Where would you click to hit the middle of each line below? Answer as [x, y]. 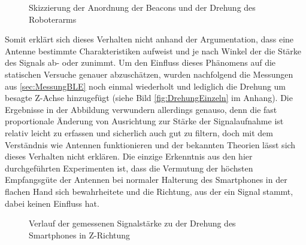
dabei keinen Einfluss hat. [52, 203]
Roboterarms [53, 19]
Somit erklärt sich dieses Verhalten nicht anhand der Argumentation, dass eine [149, 39]
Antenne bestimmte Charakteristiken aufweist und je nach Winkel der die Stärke [153, 50]
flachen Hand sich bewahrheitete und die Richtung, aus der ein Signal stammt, [149, 191]
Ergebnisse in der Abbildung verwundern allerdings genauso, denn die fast [141, 109]
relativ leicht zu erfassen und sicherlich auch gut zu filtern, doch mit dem [139, 132]
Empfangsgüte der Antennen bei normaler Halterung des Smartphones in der [146, 180]
